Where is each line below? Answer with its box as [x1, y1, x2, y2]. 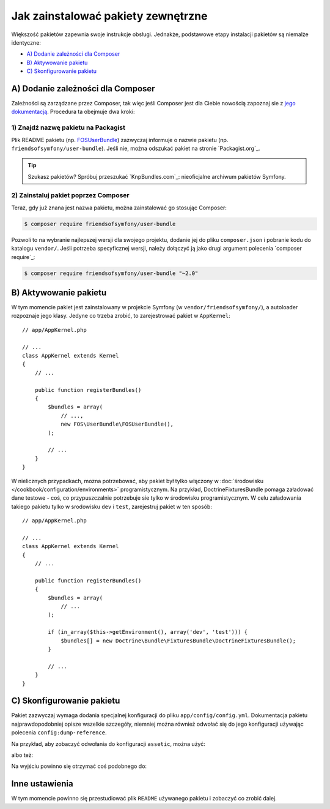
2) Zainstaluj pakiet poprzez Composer [11, 191, 130, 200]
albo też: [11, 751, 34, 759]
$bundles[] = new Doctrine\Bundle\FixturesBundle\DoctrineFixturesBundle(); [61, 637, 296, 644]
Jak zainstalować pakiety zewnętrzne [11, 9, 208, 23]
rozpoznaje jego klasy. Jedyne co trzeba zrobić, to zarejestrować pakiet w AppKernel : [11, 312, 230, 320]
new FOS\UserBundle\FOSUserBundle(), [61, 421, 174, 428]
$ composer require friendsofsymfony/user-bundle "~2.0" [24, 269, 199, 277]
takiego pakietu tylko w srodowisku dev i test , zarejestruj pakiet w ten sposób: [11, 503, 212, 510]
